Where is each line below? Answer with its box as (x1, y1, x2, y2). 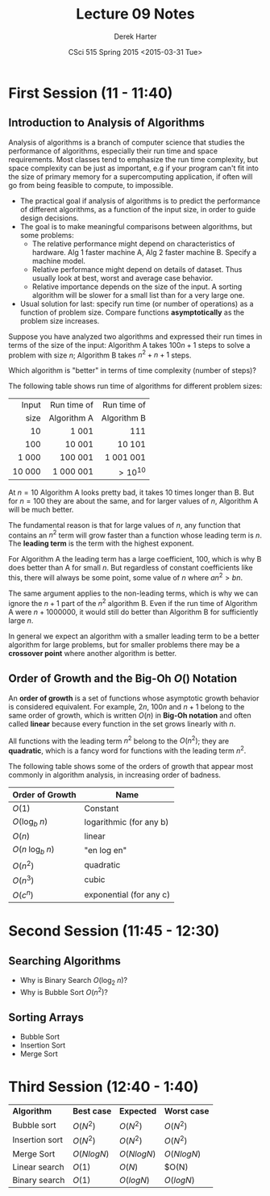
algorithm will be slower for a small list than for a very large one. (31, 290, 245, 299)
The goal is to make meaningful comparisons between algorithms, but (19, 221, 252, 231)
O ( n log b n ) (12, 844, 55, 856)
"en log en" (84, 844, 127, 855)
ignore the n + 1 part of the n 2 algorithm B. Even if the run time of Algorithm (8, 597, 258, 608)
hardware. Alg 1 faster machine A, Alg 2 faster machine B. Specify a (31, 247, 257, 257)
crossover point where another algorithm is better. (8, 648, 177, 658)
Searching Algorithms (8, 954, 121, 968)
